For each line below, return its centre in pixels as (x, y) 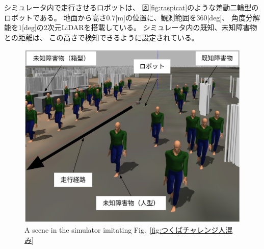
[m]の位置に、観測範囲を (156, 17)
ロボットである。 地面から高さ (55, 17)
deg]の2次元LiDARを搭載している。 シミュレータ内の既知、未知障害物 (140, 27)
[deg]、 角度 (226, 17)
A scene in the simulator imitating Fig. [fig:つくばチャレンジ (122, 230)
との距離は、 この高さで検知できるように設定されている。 (101, 37)
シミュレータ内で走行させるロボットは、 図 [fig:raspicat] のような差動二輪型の (131, 7)
